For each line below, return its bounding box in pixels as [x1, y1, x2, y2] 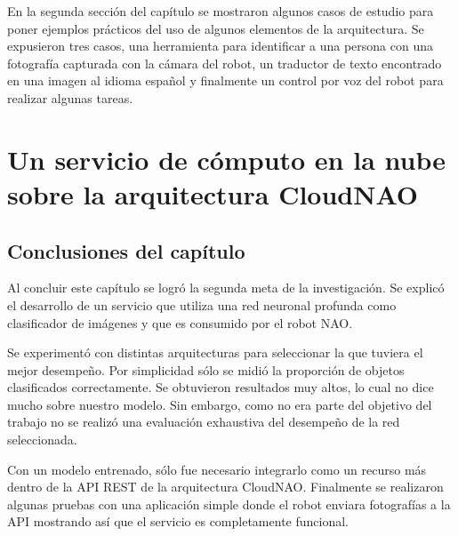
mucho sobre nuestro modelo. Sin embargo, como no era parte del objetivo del [7, 395, 432, 413]
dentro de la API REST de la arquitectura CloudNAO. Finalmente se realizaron [7, 477, 444, 496]
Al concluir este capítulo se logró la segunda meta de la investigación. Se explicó [7, 278, 445, 297]
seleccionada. [7, 430, 77, 449]
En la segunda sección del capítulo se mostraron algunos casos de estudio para [7, 2, 434, 20]
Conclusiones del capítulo [7, 236, 245, 264]
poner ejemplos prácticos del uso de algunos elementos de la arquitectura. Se [7, 19, 424, 37]
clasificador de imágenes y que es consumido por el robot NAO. [7, 313, 353, 332]
